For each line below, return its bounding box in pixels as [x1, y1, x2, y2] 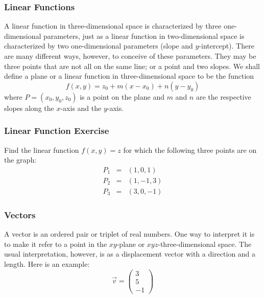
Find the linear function [4, 144, 79, 155]
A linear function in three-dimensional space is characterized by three [4, 20, 222, 31]
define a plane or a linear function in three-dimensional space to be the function [4, 71, 254, 81]
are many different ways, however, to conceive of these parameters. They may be [4, 51, 256, 61]
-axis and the [60, 102, 102, 113]
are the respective [196, 91, 251, 102]
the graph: [4, 154, 37, 165]
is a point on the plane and [80, 91, 164, 102]
